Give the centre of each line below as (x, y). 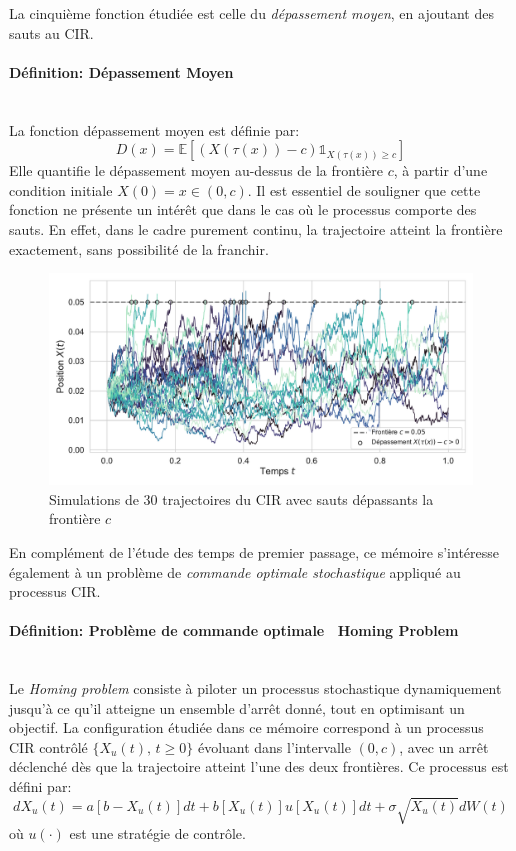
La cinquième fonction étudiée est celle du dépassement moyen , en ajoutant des (251, 13)
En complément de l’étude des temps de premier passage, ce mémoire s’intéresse (254, 551)
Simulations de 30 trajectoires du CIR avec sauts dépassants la (241, 498)
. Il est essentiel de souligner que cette (364, 189)
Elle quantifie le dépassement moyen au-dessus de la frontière (196, 170)
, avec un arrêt (444, 746)
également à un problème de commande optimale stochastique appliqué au (235, 571)
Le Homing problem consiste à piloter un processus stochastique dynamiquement (255, 688)
